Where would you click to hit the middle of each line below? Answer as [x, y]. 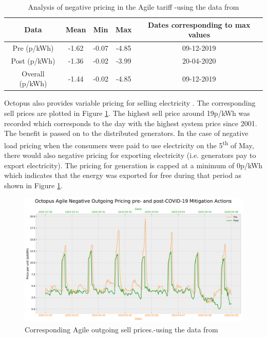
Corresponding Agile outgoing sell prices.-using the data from [121, 329]
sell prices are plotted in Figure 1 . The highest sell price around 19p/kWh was [127, 113]
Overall [33, 73]
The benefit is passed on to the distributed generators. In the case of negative [126, 133]
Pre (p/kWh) [33, 48]
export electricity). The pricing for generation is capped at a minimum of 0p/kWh [133, 165]
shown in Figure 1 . [33, 185]
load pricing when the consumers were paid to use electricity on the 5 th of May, [129, 144]
